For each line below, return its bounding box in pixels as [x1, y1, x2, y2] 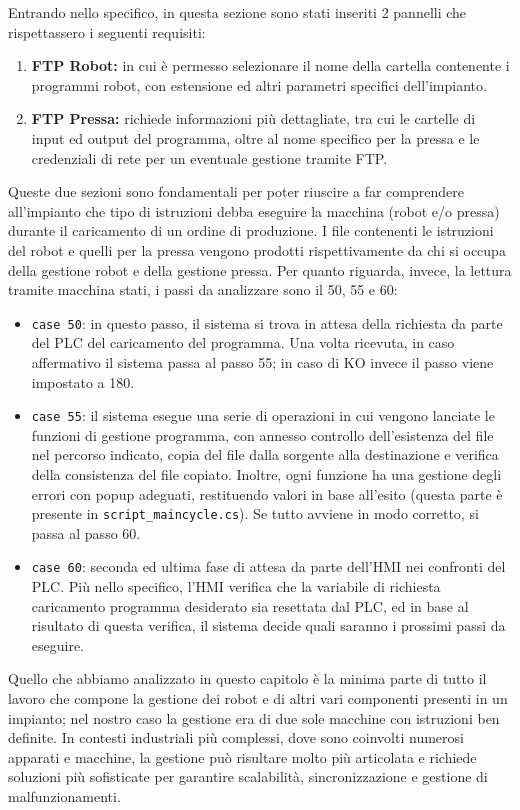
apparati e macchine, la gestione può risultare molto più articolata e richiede [8, 746, 477, 767]
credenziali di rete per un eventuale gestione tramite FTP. [31, 147, 388, 168]
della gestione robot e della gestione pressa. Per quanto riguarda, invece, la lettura [8, 259, 512, 280]
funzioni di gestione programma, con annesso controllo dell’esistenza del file [31, 424, 494, 445]
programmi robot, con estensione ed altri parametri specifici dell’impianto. [31, 74, 487, 95]
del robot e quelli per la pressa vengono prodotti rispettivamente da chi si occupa [8, 239, 506, 260]
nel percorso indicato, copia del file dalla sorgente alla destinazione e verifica [31, 444, 499, 465]
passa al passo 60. [31, 522, 141, 543]
